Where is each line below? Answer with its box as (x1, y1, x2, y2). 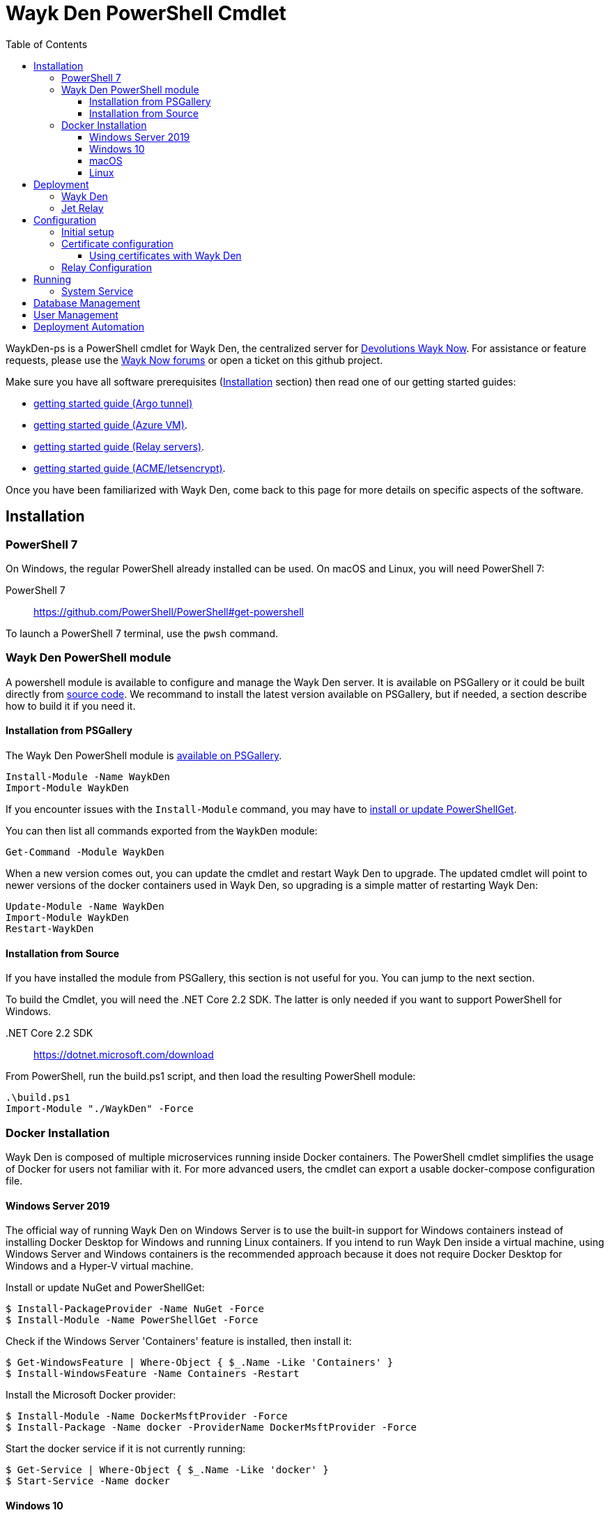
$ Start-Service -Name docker (6, 1475, 171, 1487)
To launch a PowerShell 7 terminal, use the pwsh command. (6, 627, 279, 639)
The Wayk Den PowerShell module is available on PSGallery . (6, 749, 282, 761)
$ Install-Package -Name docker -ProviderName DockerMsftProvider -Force (6, 1422, 417, 1433)
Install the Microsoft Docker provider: (6, 1389, 176, 1401)
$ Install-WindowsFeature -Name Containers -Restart (6, 1368, 300, 1380)
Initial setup (61, 225, 114, 238)
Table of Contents (6, 38, 88, 50)
